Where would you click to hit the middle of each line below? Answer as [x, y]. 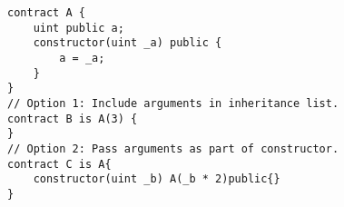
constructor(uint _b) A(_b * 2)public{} [157, 179]
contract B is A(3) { [73, 118]
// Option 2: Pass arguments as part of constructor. [173, 148]
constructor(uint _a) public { [128, 43]
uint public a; [79, 28]
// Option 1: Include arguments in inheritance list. [173, 103]
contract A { [46, 13]
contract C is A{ [59, 164]
